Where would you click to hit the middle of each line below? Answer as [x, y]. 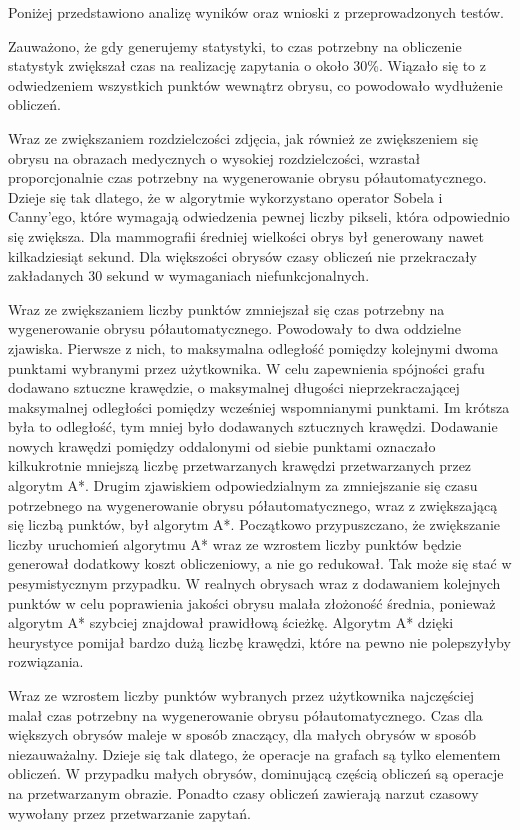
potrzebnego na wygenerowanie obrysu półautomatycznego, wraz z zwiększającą [253, 504]
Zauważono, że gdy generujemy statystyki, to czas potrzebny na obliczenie [235, 45]
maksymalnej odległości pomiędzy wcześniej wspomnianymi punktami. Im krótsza [259, 406]
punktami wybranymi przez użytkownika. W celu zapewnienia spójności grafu [246, 367]
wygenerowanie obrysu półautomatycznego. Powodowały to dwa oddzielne [235, 328]
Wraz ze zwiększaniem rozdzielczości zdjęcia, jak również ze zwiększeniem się [243, 137]
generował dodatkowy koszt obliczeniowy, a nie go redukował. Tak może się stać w [260, 563]
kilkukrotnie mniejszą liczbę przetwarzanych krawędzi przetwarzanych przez [240, 465]
